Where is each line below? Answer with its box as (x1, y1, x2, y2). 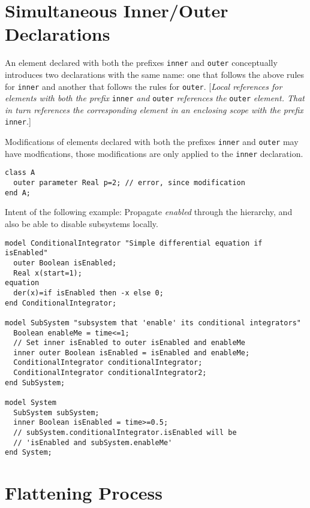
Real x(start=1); (13, 268, 82, 277)
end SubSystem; (5, 378, 65, 387)
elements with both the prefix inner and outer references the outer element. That (5, 92, 305, 104)
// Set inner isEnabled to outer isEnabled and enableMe (13, 338, 245, 347)
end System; (5, 448, 52, 457)
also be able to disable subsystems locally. (5, 217, 158, 229)
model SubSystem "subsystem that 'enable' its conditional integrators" (5, 318, 301, 327)
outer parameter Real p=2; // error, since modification (13, 179, 245, 188)
